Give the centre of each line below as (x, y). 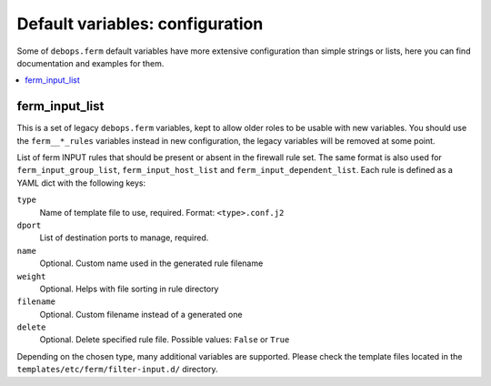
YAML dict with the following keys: (81, 183)
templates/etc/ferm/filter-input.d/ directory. (117, 370)
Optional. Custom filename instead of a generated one (141, 314)
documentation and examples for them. (90, 63)
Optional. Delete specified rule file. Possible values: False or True (165, 340)
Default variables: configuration (140, 24)
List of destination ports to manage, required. (124, 238)
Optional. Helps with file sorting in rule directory (129, 289)
